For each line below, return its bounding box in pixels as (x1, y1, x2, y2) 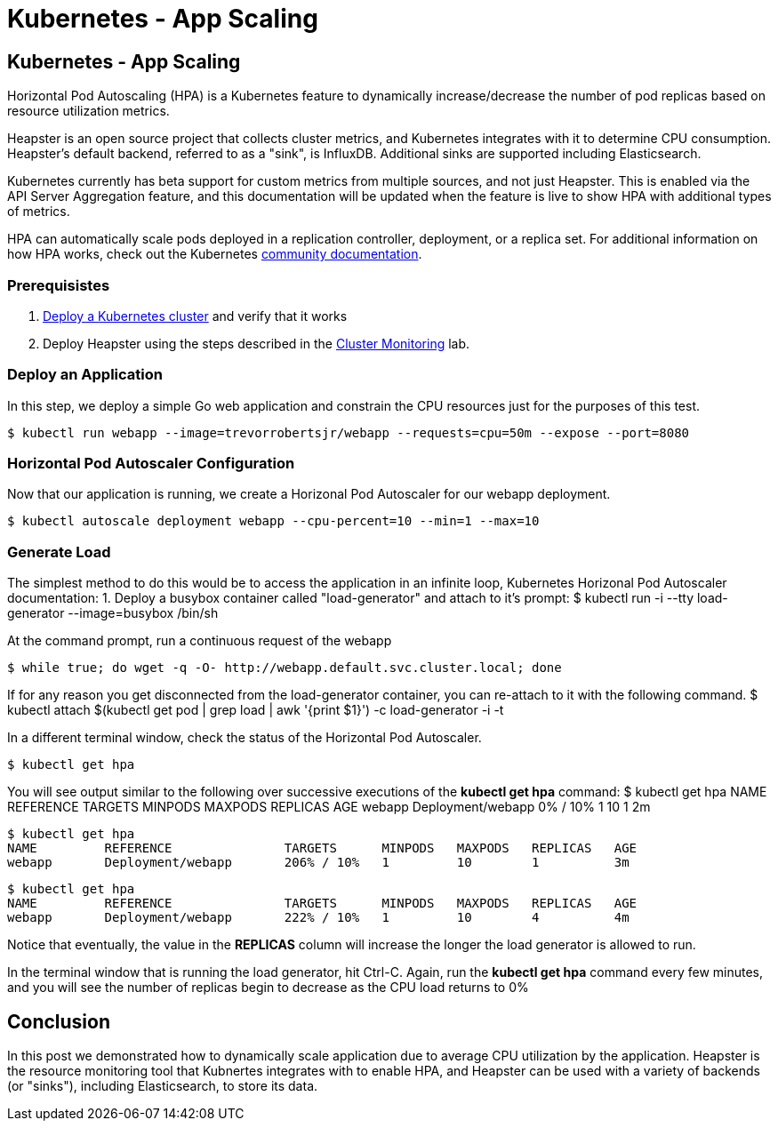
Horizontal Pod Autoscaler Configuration (7, 454, 295, 473)
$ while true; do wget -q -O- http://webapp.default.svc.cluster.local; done (7, 660, 562, 676)
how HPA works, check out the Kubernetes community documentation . (7, 246, 422, 262)
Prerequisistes (7, 276, 110, 294)
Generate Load (7, 542, 111, 561)
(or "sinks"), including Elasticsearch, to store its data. (7, 1078, 318, 1094)
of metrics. (7, 204, 70, 220)
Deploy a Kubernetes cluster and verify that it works (43, 308, 348, 324)
